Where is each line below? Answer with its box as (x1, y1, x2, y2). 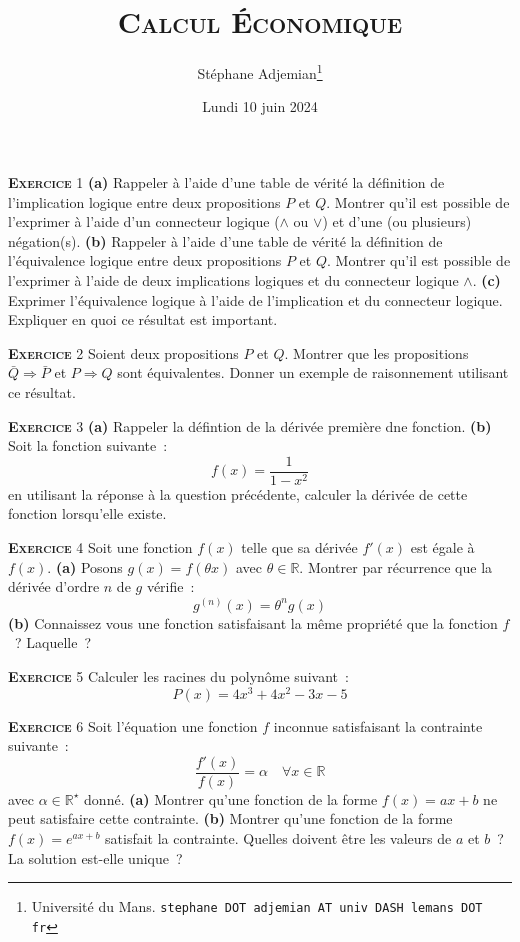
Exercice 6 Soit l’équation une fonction (8, 715, 258, 736)
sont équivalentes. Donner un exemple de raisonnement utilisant (117, 362, 509, 383)
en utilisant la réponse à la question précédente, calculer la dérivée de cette (8, 483, 468, 504)
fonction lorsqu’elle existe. (8, 503, 167, 524)
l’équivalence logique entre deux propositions (8, 250, 282, 271)
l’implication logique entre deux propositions (8, 191, 281, 212)
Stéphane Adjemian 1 (197, 60, 323, 83)
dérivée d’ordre (8, 576, 100, 597)
